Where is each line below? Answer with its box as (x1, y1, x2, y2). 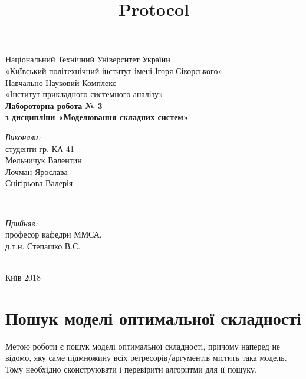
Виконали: (5, 130, 41, 143)
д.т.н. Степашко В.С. (5, 239, 81, 252)
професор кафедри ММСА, (5, 228, 102, 240)
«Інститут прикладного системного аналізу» (5, 88, 163, 100)
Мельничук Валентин (5, 154, 82, 166)
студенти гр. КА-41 (5, 142, 74, 154)
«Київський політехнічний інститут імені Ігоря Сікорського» (5, 64, 223, 77)
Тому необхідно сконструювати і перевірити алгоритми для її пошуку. (5, 362, 257, 375)
